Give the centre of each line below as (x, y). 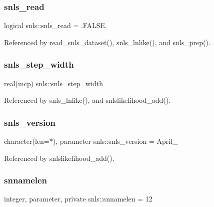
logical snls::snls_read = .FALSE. (55, 25)
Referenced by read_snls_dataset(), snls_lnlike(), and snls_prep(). (107, 42)
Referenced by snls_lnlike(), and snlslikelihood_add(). (87, 100)
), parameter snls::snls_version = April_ (115, 141)
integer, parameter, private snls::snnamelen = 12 (78, 199)
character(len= (27, 141)
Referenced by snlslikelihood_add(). (59, 158)
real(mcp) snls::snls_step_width (53, 83)
